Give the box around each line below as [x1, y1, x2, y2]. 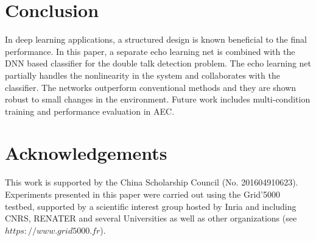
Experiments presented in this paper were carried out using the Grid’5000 [5, 188, 281, 200]
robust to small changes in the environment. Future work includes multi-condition [5, 93, 311, 106]
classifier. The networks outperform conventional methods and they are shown [5, 81, 297, 93]
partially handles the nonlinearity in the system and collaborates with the [5, 68, 280, 81]
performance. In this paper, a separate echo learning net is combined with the [5, 45, 295, 57]
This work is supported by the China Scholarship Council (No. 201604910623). [5, 176, 298, 189]
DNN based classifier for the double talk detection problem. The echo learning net [5, 57, 312, 70]
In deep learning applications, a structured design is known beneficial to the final [5, 33, 307, 46]
